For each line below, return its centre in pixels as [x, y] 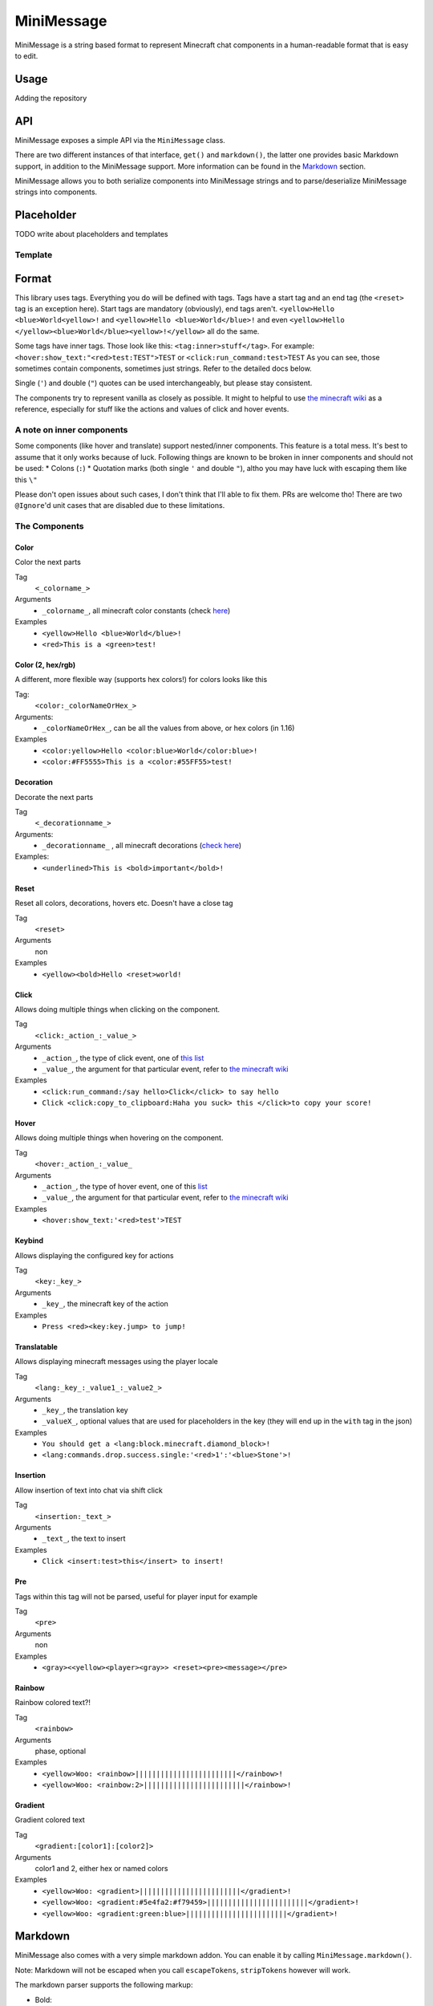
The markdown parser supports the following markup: [104, 1985]
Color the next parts [48, 562]
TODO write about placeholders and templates [91, 234]
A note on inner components [71, 429]
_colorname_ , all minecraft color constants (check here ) [136, 611]
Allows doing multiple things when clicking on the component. [117, 1009]
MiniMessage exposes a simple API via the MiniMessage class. [120, 140]
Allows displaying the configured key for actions [94, 1255]
